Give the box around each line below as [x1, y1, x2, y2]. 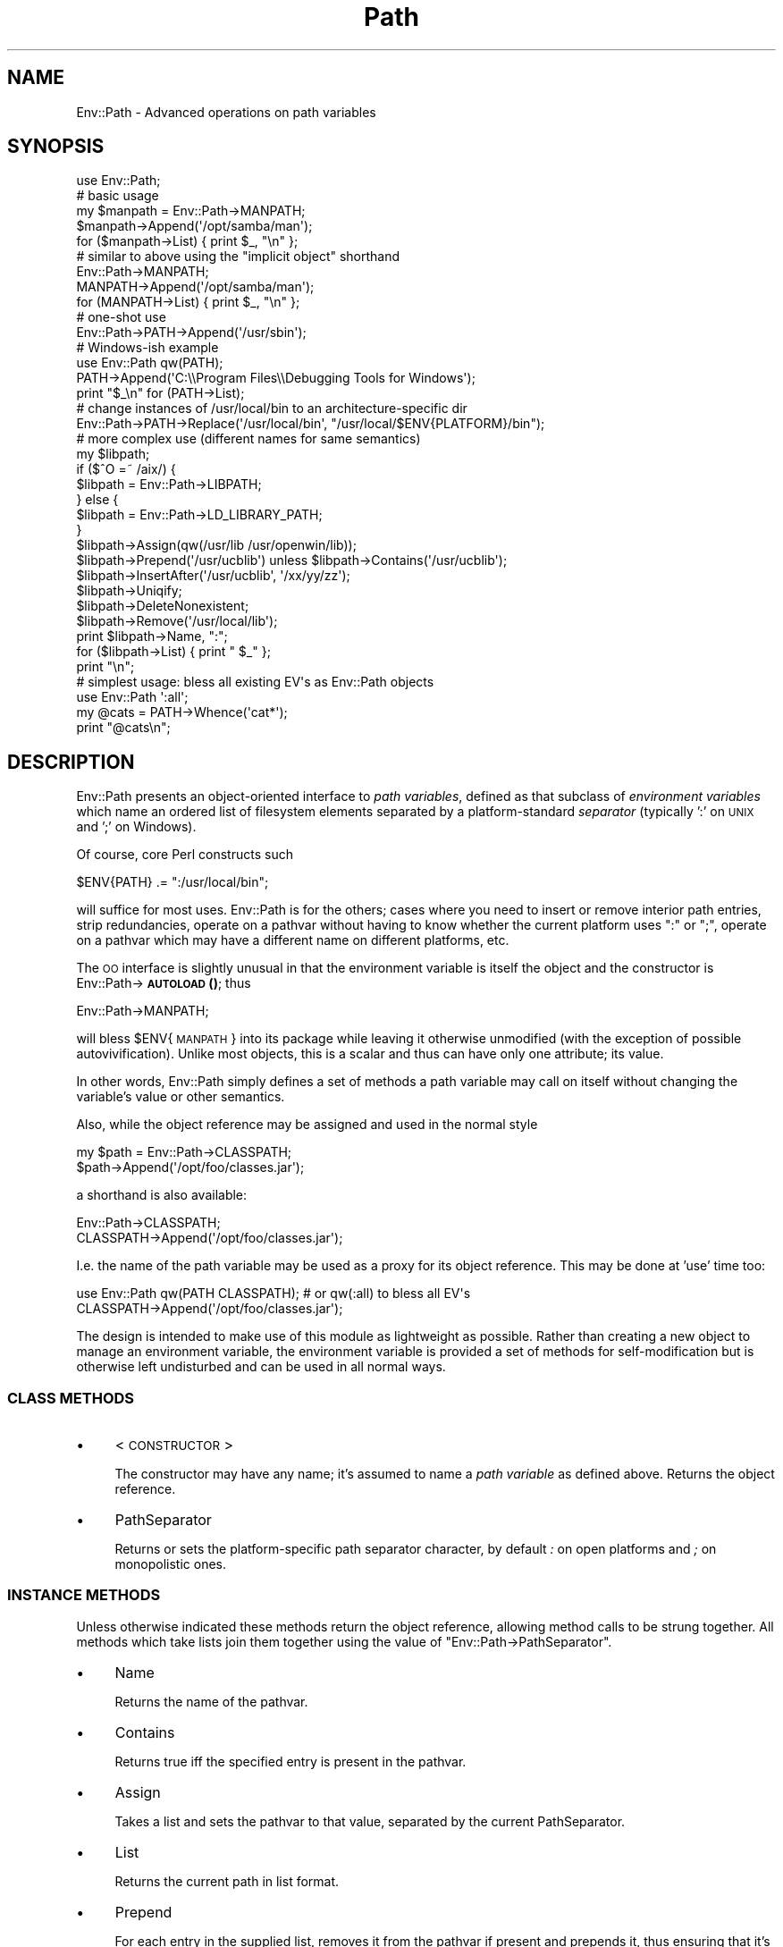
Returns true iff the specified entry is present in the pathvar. [114, 1753, 467, 1769]
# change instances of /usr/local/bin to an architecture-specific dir [76, 400, 467, 417]
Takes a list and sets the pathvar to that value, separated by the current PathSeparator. [114, 1813, 626, 1829]
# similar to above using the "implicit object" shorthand [76, 249, 400, 265]
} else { [76, 492, 119, 508]
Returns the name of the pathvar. [114, 1693, 308, 1709]
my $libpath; [76, 446, 150, 462]
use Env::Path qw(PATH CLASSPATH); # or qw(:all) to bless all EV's [76, 1285, 471, 1302]
